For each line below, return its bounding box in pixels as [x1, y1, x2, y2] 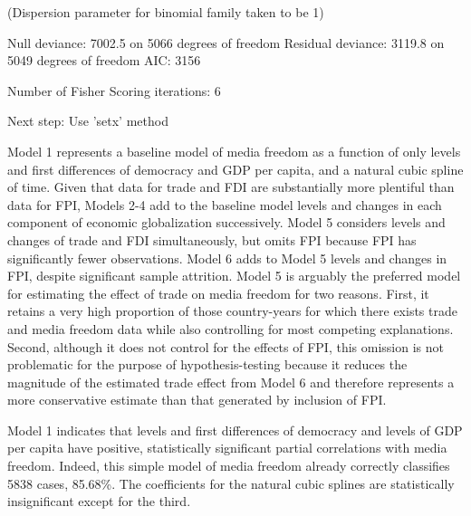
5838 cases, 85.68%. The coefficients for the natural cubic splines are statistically [7, 473, 455, 492]
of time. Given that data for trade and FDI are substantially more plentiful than [7, 177, 455, 196]
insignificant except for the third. [7, 492, 191, 511]
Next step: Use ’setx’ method [7, 111, 168, 130]
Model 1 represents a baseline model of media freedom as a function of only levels [7, 141, 461, 160]
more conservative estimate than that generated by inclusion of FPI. [7, 390, 387, 409]
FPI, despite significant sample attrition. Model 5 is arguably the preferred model [7, 266, 461, 285]
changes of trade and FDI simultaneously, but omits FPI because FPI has [7, 230, 417, 249]
